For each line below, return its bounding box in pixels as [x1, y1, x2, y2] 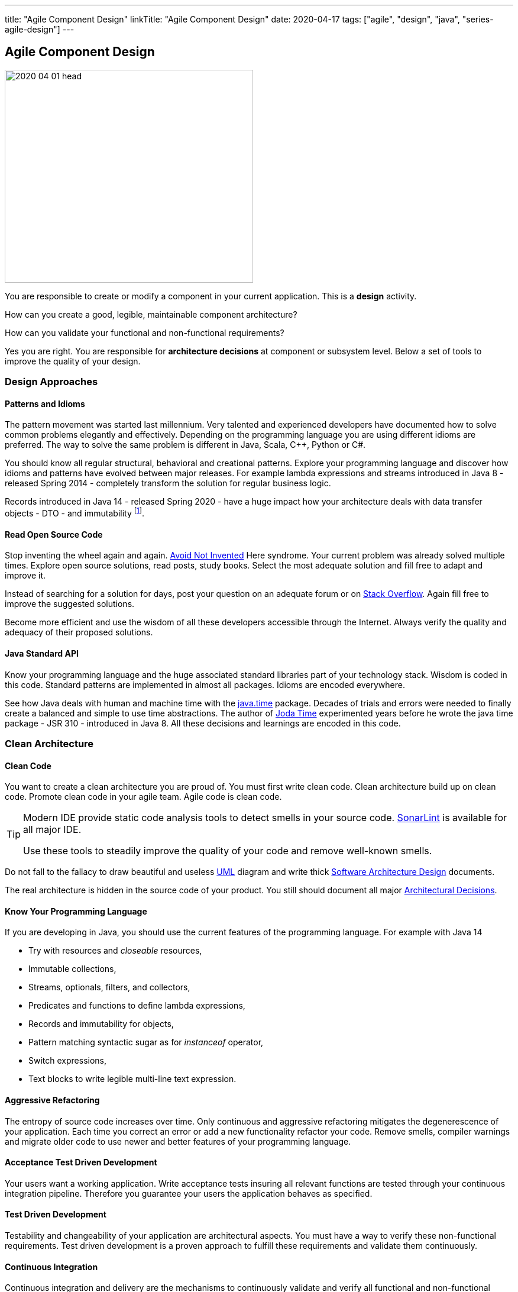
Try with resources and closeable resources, [28, 945, 202, 956]
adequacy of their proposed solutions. [5, 627, 153, 638]
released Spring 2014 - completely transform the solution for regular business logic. [5, 478, 331, 489]
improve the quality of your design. [5, 356, 141, 366]
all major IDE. [23, 823, 82, 836]
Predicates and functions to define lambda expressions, [28, 1000, 245, 1011]
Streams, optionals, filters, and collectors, [28, 982, 190, 993]
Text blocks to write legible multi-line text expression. [28, 1074, 237, 1084]
